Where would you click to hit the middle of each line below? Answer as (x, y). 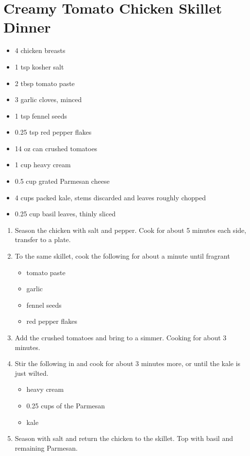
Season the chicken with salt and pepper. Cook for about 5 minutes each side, (131, 230)
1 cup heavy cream (43, 165)
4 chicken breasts (40, 50)
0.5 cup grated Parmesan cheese (62, 181)
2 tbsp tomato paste (45, 83)
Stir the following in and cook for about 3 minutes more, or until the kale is (128, 363)
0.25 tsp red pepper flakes (53, 132)
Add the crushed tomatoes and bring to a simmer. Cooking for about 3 (121, 337)
